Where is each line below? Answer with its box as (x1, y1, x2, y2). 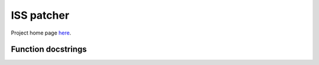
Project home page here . (11, 29, 71, 36)
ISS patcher (11, 9, 70, 22)
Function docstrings (11, 45, 87, 54)
